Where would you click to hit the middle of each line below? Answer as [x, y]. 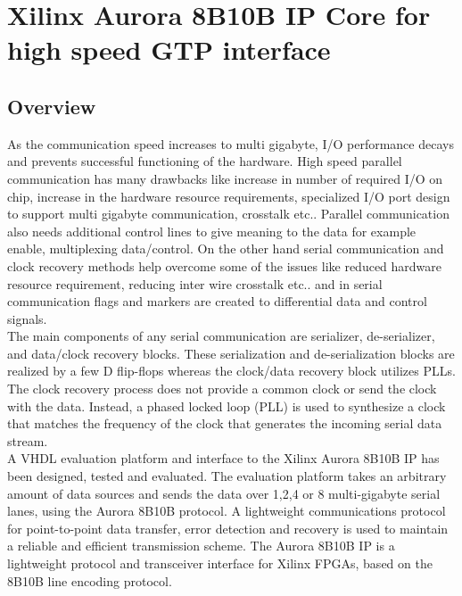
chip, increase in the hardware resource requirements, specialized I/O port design [229, 196]
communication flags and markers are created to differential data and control [217, 301]
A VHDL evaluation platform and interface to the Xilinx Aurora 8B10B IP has [223, 458]
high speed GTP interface [169, 50]
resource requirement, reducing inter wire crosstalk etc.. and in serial [195, 283]
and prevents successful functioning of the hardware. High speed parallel [205, 161]
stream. [28, 440]
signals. [27, 318]
